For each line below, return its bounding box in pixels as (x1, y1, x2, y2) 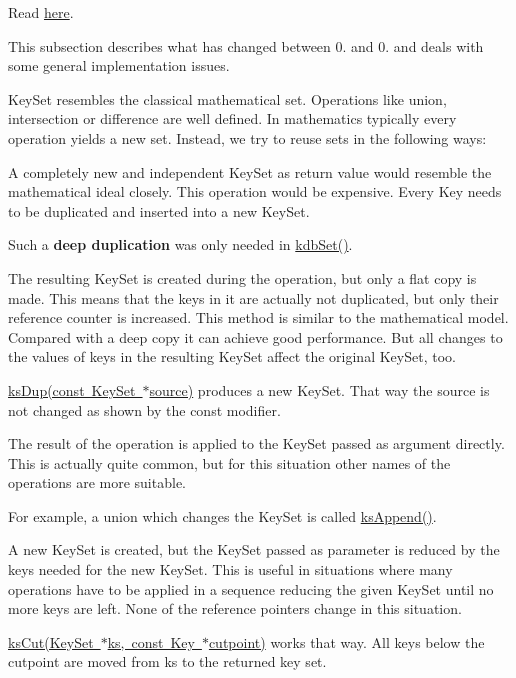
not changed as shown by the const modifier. (8, 399, 281, 420)
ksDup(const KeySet (8, 379, 136, 400)
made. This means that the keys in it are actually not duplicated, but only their (8, 287, 499, 308)
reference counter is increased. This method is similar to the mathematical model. (8, 307, 509, 328)
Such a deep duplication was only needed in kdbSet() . (8, 234, 353, 255)
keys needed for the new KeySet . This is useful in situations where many (8, 559, 453, 580)
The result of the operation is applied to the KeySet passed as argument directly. (8, 433, 505, 454)
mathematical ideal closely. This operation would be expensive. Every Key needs (8, 181, 502, 202)
